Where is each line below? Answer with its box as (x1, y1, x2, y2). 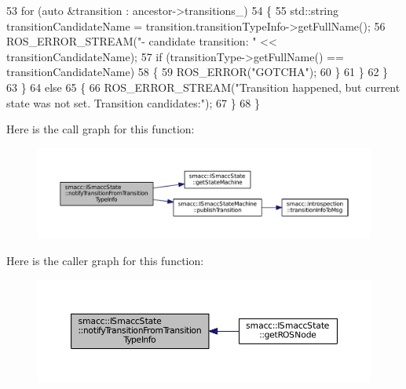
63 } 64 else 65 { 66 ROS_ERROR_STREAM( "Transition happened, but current (6, 78, 401, 95)
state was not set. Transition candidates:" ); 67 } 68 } (6, 94, 260, 111)
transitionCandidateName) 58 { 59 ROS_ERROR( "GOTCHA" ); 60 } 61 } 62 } (6, 64, 389, 80)
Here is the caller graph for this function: (6, 253, 204, 269)
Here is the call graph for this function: (6, 121, 195, 137)
